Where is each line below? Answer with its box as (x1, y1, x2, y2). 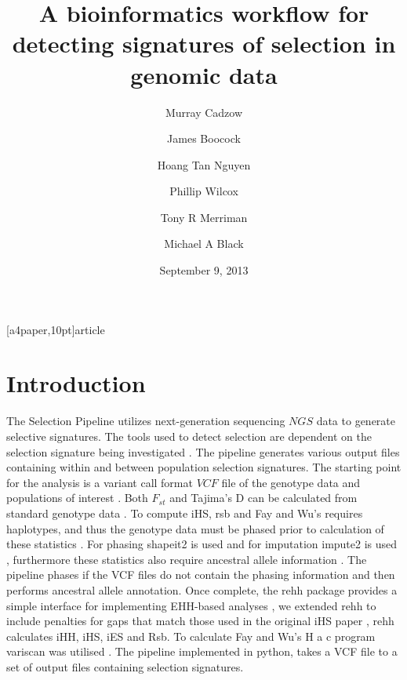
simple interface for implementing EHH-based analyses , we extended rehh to (6, 597, 376, 613)
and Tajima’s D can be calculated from (169, 489, 358, 506)
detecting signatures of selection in (12, 27, 396, 60)
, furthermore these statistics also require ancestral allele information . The (6, 551, 367, 567)
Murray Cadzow (165, 104, 243, 120)
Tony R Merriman (160, 209, 248, 225)
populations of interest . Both (6, 489, 148, 506)
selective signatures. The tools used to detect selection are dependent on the (6, 427, 372, 444)
